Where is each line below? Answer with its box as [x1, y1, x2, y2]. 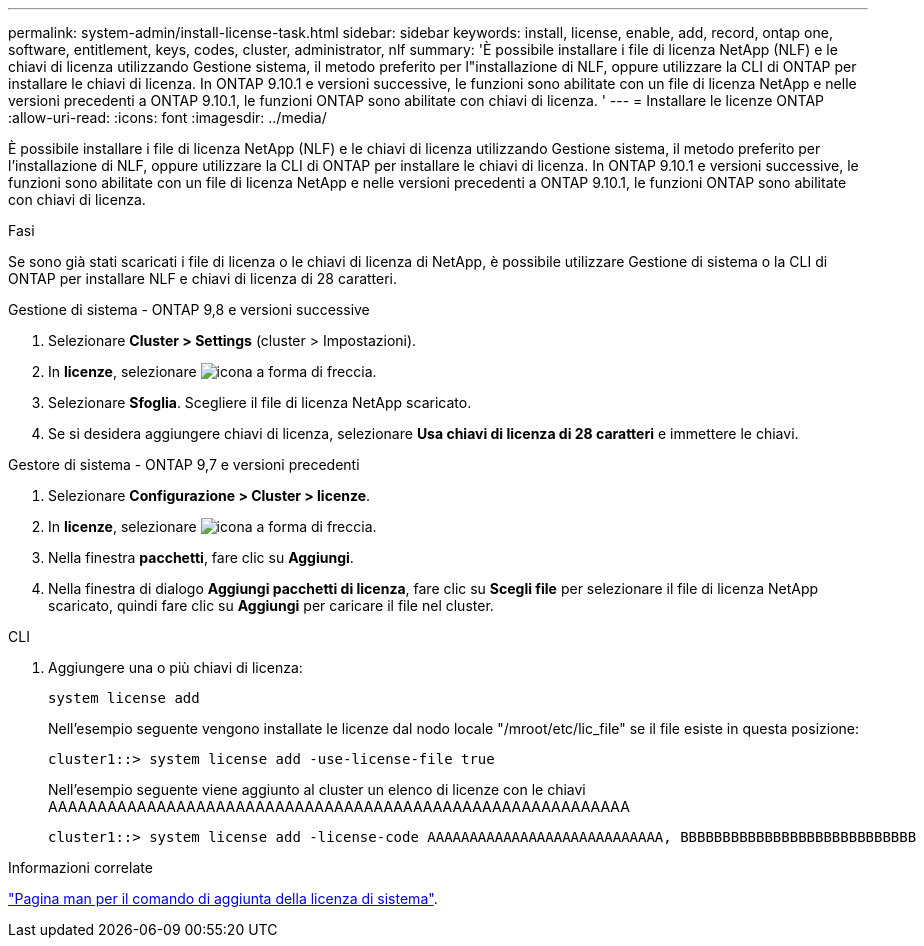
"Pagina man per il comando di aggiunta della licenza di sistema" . [8, 890, 438, 907]
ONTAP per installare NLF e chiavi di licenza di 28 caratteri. [8, 270, 398, 287]
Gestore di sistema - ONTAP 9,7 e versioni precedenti [8, 456, 360, 473]
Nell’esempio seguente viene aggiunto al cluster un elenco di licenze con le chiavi [48, 781, 586, 798]
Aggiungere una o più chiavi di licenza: [48, 659, 303, 676]
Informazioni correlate [8, 859, 153, 876]
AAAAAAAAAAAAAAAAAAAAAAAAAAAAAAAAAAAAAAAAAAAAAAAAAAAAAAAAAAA [48, 798, 630, 815]
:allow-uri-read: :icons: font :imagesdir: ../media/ [8, 109, 327, 126]
